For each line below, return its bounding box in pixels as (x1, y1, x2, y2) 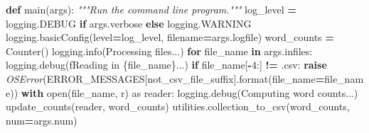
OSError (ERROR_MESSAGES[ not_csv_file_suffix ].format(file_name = (6, 71, 325, 86)
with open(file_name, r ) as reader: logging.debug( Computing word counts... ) (21, 85, 358, 100)
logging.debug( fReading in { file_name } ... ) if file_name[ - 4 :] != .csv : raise (6, 57, 327, 72)
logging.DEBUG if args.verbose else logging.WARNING (6, 16, 252, 30)
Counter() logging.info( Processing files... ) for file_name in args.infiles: (6, 43, 313, 58)
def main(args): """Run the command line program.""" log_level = (6, 2, 296, 16)
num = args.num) (6, 112, 77, 127)
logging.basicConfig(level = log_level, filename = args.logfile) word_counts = (6, 30, 334, 45)
